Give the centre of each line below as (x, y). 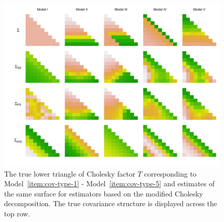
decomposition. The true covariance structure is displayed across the (111, 203)
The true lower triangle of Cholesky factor (70, 173)
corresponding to (170, 173)
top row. (17, 213)
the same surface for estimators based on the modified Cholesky (104, 193)
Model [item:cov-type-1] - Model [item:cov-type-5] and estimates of (109, 183)
